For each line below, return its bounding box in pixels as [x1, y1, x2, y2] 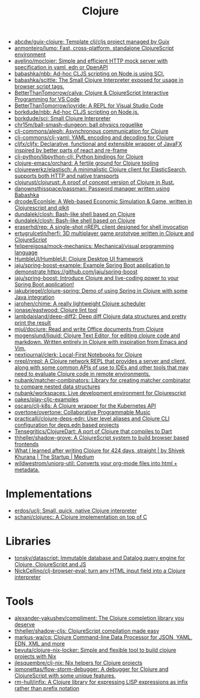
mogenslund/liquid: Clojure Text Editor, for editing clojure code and [14, 332, 181, 339]
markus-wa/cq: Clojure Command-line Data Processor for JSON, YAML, [14, 634, 193, 641]
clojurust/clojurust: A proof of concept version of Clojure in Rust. [14, 179, 175, 186]
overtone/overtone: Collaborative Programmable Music [14, 409, 151, 416]
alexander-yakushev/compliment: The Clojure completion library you [14, 614, 184, 622]
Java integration [14, 293, 55, 301]
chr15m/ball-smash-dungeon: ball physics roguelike [14, 121, 144, 129]
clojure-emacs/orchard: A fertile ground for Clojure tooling [14, 159, 159, 167]
